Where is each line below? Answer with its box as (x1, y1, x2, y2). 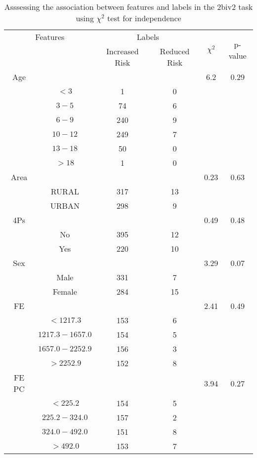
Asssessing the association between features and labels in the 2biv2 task (4, 1, 253, 12)
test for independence (107, 12, 181, 24)
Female (52, 286, 77, 297)
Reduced (160, 45, 190, 57)
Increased (106, 45, 139, 57)
